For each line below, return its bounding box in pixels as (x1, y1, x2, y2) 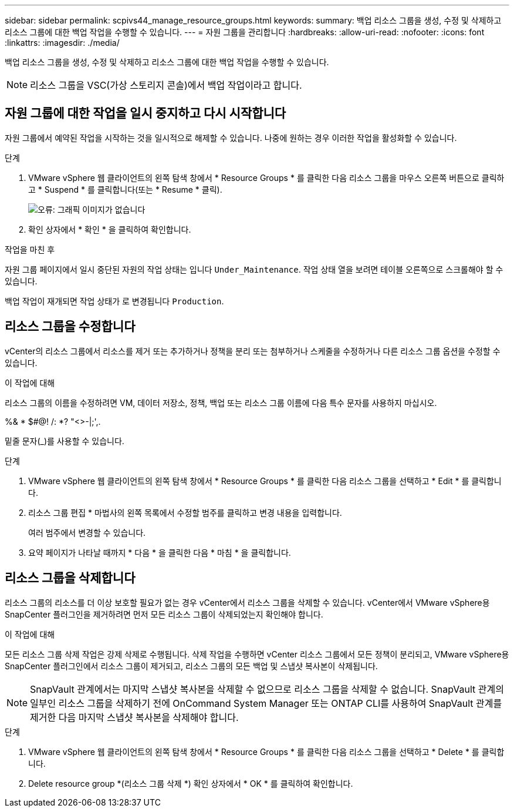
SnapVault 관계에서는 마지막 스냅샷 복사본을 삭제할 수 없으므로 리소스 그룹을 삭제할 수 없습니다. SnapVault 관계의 (30, 683, 504, 695)
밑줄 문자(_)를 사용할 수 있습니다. (5, 435, 124, 446)
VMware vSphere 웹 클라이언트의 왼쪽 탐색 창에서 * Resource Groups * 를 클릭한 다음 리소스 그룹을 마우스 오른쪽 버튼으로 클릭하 (28, 172, 505, 183)
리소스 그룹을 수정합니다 (5, 319, 136, 334)
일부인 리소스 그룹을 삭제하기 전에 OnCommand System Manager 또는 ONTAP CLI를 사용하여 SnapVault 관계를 (30, 697, 502, 709)
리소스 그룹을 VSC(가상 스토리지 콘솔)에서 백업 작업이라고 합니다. (30, 79, 302, 91)
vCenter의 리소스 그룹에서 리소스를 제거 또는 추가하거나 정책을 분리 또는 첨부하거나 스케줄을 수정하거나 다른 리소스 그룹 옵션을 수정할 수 (5, 345, 501, 356)
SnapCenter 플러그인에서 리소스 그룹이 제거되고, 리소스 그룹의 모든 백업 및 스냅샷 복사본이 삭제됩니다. (5, 660, 378, 671)
